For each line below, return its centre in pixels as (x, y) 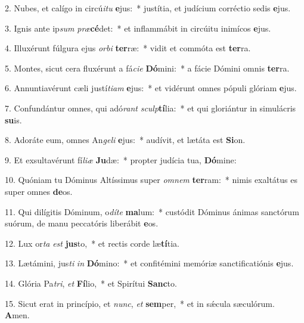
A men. (17, 315)
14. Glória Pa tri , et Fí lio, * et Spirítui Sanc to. (91, 283)
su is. (13, 119)
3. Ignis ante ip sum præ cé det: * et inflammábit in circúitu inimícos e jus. (138, 28)
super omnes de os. (39, 191)
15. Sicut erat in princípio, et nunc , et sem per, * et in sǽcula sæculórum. (140, 303)
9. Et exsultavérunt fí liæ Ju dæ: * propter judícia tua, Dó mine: (121, 159)
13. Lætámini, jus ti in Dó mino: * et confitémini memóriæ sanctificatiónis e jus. (149, 263)
